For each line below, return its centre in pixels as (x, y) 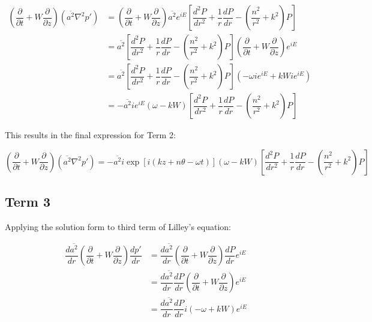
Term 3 (28, 202)
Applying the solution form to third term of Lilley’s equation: (118, 226)
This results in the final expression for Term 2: (90, 135)
